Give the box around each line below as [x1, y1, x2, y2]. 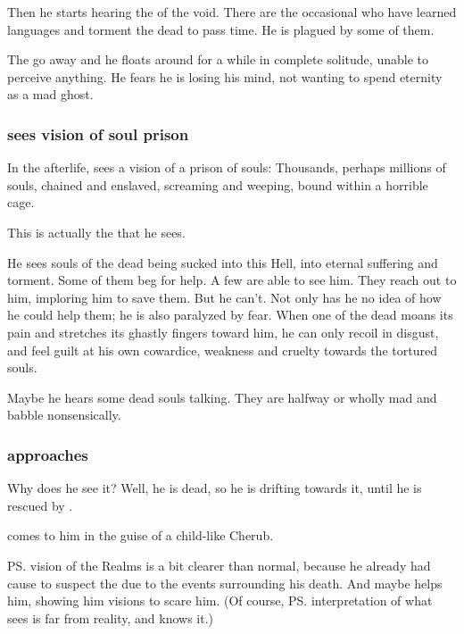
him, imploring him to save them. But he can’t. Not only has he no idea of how [7, 288, 442, 306]
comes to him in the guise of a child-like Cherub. [7, 526, 274, 545]
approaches [7, 443, 88, 465]
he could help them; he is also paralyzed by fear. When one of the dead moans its [7, 305, 453, 324]
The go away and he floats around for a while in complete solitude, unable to [7, 50, 428, 69]
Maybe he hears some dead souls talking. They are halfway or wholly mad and [7, 388, 437, 406]
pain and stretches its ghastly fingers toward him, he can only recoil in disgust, [7, 322, 439, 341]
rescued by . [7, 496, 73, 514]
